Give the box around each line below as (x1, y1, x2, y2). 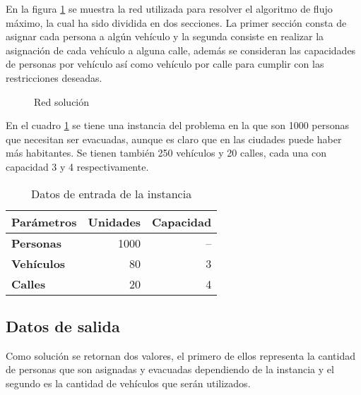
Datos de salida (6, 315, 120, 336)
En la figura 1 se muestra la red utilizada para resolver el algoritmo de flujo (6, 1, 333, 16)
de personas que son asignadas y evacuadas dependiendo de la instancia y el (6, 362, 334, 377)
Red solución (34, 94, 90, 109)
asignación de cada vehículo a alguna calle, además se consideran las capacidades (6, 42, 356, 57)
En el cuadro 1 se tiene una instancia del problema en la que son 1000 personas (6, 118, 350, 133)
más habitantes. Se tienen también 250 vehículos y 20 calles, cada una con (6, 145, 327, 160)
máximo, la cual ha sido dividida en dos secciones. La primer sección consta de (6, 15, 347, 30)
